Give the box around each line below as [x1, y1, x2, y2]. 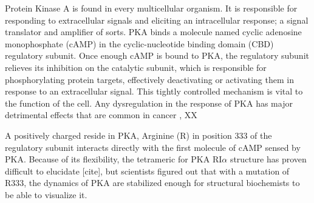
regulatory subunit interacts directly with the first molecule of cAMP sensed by [5, 141, 301, 153]
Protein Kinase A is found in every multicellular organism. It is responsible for [5, 2, 298, 14]
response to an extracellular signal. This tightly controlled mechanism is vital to [5, 85, 303, 98]
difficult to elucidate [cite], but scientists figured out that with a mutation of [5, 164, 290, 177]
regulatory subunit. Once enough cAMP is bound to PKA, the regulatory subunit [5, 49, 309, 62]
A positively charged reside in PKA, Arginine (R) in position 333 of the [5, 128, 272, 141]
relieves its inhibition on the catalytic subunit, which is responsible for [5, 61, 267, 73]
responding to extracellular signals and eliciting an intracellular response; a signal [5, 13, 309, 26]
